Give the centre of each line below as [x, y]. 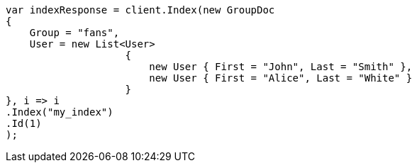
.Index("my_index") [60, 112]
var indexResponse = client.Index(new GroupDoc [140, 10]
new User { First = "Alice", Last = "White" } [281, 78]
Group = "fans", [74, 33]
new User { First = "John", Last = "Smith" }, [281, 67]
